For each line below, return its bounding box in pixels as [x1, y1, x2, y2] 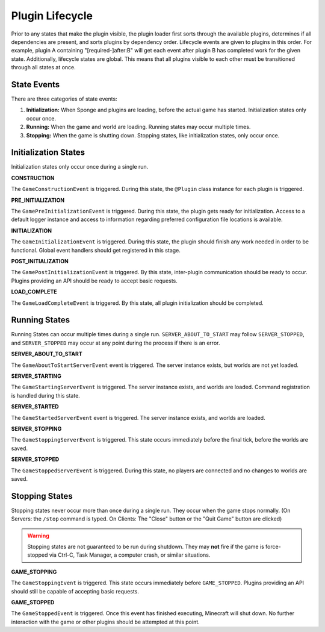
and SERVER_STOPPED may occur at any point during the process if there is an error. [11, 339, 220, 346]
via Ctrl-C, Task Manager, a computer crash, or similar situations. [49, 551, 211, 558]
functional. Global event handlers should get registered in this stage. [11, 246, 181, 254]
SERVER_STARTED [11, 403, 60, 410]
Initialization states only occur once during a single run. [11, 163, 149, 171]
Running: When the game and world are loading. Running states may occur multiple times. [26, 124, 251, 131]
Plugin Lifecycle [11, 9, 93, 22]
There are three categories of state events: [11, 95, 117, 102]
